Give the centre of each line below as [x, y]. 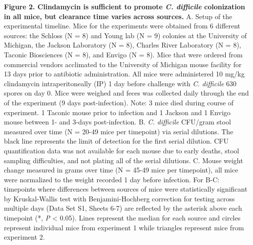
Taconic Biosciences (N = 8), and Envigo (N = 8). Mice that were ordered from [123, 54]
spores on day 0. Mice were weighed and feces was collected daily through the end [126, 93]
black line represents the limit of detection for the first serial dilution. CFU [116, 141]
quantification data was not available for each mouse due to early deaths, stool [122, 150]
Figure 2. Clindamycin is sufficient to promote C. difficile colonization [125, 6]
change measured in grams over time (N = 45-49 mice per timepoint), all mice [121, 170]
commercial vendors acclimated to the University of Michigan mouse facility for [123, 64]
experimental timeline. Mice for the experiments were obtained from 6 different [122, 26]
